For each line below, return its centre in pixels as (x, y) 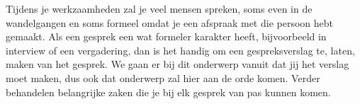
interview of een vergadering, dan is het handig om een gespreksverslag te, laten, (180, 50)
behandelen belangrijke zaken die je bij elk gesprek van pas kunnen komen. (168, 92)
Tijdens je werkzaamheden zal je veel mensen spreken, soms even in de (159, 8)
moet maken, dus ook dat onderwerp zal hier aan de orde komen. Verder (163, 77)
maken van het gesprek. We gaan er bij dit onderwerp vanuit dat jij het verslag (178, 64)
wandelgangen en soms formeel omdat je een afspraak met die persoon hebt (169, 22)
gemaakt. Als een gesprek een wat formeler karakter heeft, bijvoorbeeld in (166, 36)
